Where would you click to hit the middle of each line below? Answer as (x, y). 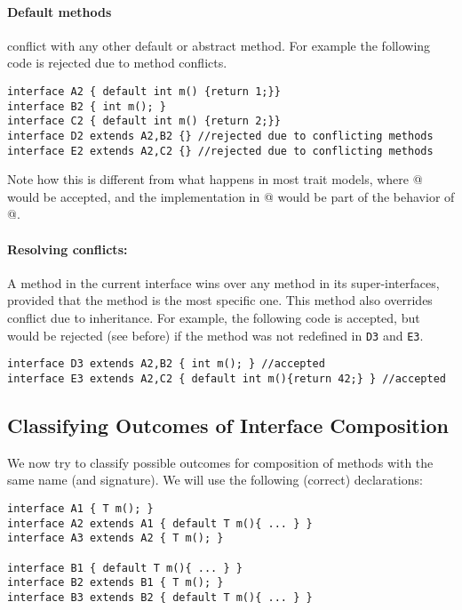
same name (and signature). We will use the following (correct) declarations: (215, 480)
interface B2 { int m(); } (87, 106)
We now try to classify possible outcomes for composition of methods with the (220, 462)
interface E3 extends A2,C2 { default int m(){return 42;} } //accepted (227, 378)
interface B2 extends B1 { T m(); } (115, 583)
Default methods (60, 11)
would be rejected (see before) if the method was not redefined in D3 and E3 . (215, 335)
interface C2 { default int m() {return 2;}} (144, 121)
